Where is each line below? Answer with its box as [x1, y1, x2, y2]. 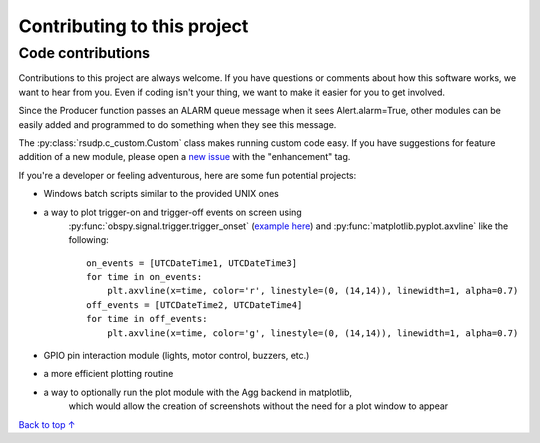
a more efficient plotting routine [43, 368, 174, 380]
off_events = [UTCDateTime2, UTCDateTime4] [86, 299, 303, 310]
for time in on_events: [86, 271, 203, 283]
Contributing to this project [18, 15, 249, 37]
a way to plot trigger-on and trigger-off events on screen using [43, 206, 302, 218]
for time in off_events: [86, 313, 208, 325]
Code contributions [18, 44, 150, 62]
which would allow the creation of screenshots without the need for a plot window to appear [68, 400, 449, 412]
